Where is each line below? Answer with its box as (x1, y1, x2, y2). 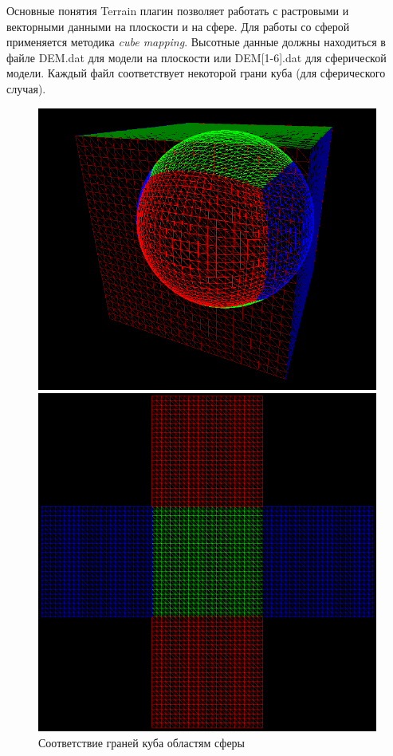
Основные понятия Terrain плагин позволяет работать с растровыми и (6, 2, 349, 18)
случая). (6, 80, 46, 96)
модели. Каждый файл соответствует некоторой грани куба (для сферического (6, 65, 386, 81)
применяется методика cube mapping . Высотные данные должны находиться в (6, 33, 386, 50)
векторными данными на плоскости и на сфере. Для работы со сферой (6, 18, 350, 34)
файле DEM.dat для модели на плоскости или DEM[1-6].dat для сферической (6, 49, 387, 65)
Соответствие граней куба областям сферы (38, 734, 246, 751)
